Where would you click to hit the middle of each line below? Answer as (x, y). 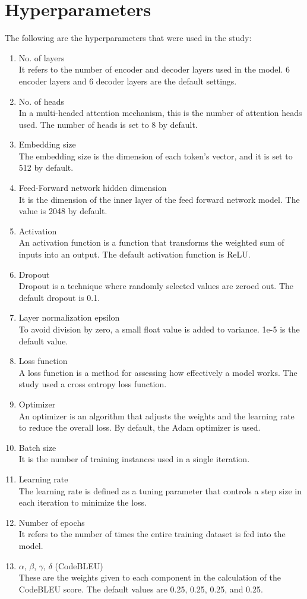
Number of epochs (52, 522)
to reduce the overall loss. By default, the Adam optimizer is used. (140, 427)
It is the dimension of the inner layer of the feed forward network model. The (159, 199)
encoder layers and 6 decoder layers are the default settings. (128, 81)
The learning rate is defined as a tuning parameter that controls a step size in (160, 490)
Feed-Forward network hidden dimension (93, 188)
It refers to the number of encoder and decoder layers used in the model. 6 (154, 69)
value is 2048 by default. (63, 211)
